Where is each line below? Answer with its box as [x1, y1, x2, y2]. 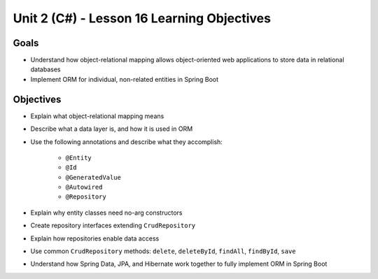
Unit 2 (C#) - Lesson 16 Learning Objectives [13, 10, 271, 26]
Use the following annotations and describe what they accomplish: [30, 137, 223, 146]
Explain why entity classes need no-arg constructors [30, 208, 183, 217]
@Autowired [65, 183, 103, 192]
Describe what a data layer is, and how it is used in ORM [30, 124, 193, 133]
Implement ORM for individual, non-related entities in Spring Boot [30, 75, 219, 83]
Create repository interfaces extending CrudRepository [30, 221, 196, 230]
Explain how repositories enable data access [30, 234, 160, 243]
